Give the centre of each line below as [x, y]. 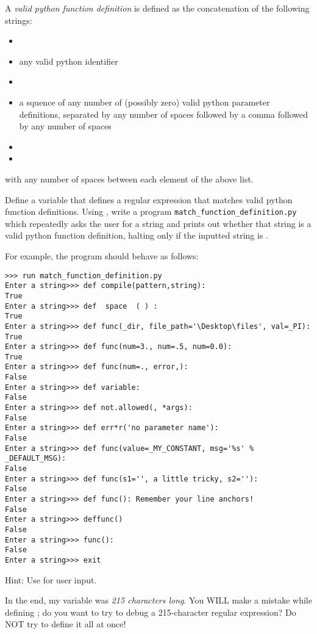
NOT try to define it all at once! [66, 624]
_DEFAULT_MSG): [36, 459]
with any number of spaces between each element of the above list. [129, 178]
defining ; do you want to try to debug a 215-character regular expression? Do [151, 612]
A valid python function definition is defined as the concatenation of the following [157, 8]
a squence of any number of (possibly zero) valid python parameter [144, 102]
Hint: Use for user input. [51, 579]
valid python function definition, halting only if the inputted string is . [137, 235]
